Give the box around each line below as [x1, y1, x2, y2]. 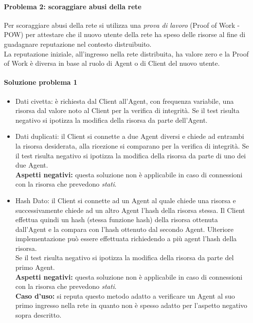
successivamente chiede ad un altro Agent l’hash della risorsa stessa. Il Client [15, 205, 245, 215]
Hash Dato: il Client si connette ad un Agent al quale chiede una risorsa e [15, 195, 236, 205]
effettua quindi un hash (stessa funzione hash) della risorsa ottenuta [15, 214, 218, 225]
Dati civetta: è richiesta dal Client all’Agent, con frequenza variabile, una [15, 95, 234, 106]
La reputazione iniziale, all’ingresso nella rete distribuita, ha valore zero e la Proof [4, 48, 249, 58]
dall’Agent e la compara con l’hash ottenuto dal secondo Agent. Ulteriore [15, 224, 234, 234]
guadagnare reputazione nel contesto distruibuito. [4, 38, 152, 49]
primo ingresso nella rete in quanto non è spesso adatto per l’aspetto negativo [15, 300, 248, 310]
